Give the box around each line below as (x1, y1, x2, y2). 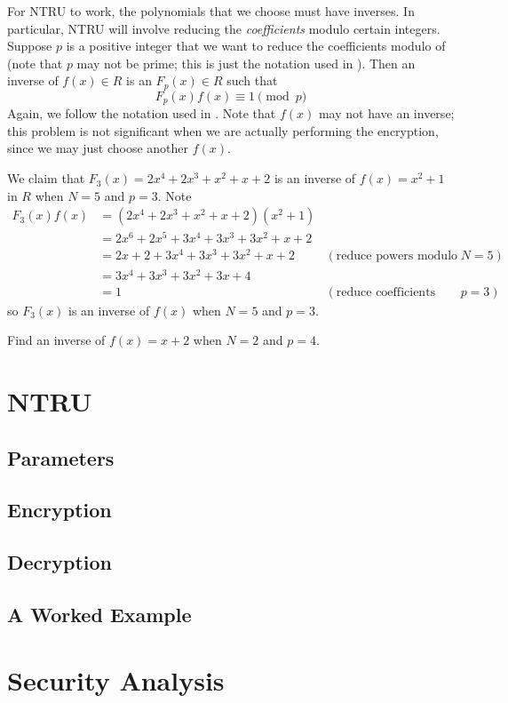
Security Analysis (7, 661, 225, 698)
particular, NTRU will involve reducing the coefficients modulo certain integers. (7, 19, 441, 37)
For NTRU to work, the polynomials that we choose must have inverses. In (7, 2, 415, 20)
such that (226, 71, 278, 90)
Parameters (7, 443, 115, 471)
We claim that (7, 169, 85, 188)
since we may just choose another (7, 139, 189, 157)
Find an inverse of (7, 331, 106, 349)
